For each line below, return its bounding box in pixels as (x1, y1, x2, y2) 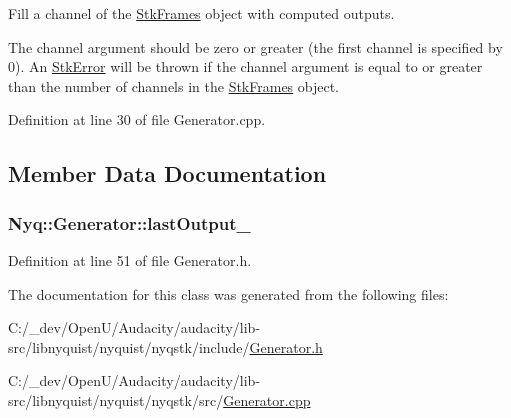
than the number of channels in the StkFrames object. (8, 75, 340, 96)
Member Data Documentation (8, 158, 327, 189)
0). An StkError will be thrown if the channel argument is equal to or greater (8, 56, 483, 77)
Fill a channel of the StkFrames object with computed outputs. (8, 3, 395, 23)
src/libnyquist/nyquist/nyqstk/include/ (8, 336, 250, 357)
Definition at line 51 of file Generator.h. (8, 249, 252, 270)
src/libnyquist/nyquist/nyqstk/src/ (8, 389, 224, 410)
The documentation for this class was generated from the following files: (8, 283, 449, 304)
